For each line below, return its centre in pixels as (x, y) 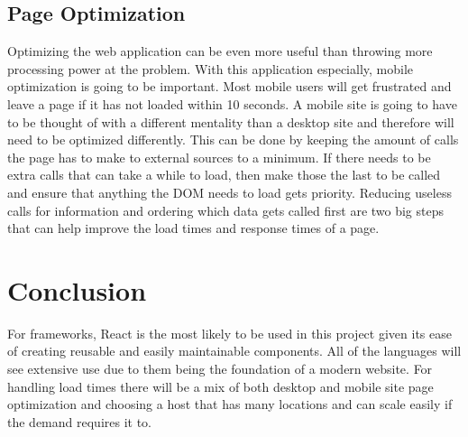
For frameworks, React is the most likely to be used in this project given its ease (229, 333)
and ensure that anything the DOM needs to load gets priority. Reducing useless (229, 192)
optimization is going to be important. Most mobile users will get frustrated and (229, 86)
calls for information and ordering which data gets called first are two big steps (226, 210)
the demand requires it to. (79, 421)
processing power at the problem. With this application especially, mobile (211, 68)
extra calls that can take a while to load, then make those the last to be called (224, 175)
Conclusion (77, 289)
